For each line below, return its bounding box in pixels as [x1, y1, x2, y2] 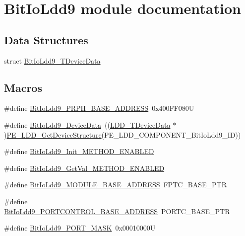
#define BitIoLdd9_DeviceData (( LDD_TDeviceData [4, 119, 171, 130]
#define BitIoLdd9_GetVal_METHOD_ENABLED [4, 162, 165, 173]
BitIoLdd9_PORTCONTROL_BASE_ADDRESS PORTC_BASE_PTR [4, 206, 230, 216]
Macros [4, 79, 42, 95]
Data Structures [4, 32, 88, 47]
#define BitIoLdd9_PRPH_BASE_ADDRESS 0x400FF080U [4, 103, 194, 113]
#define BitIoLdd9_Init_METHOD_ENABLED [4, 146, 154, 157]
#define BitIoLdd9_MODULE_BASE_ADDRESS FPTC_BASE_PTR [4, 179, 227, 190]
